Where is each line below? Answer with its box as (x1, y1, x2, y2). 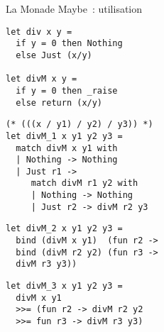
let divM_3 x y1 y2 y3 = (6, 281, 123, 292)
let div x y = (6, 26, 72, 37)
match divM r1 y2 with (31, 178, 138, 189)
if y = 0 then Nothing (16, 38, 123, 49)
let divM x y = (6, 74, 77, 84)
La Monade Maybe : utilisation (6, 1, 143, 16)
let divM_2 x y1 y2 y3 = (6, 223, 123, 234)
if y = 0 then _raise (16, 85, 118, 96)
